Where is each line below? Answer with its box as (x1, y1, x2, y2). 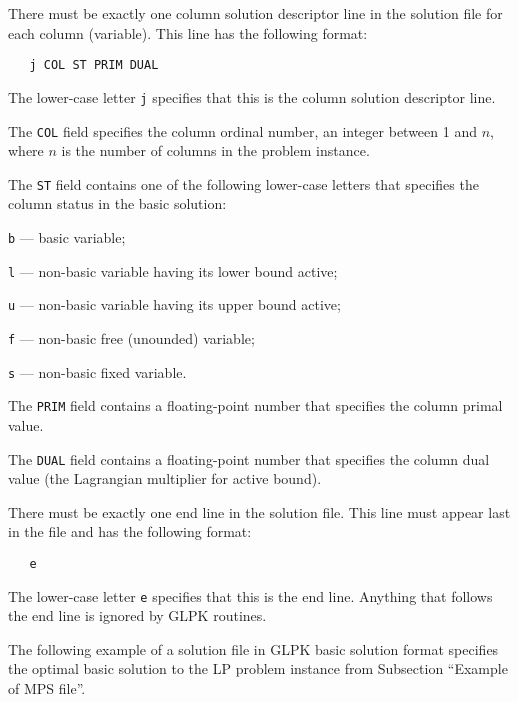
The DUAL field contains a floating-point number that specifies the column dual (8, 448, 490, 469)
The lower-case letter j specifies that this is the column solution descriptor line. (8, 86, 496, 107)
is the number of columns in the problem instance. (61, 140, 370, 161)
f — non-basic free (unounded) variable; (8, 327, 255, 348)
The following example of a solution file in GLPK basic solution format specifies (8, 638, 499, 659)
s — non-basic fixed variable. (8, 361, 187, 382)
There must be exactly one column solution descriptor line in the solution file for (8, 3, 503, 23)
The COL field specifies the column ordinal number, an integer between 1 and (8, 120, 477, 141)
